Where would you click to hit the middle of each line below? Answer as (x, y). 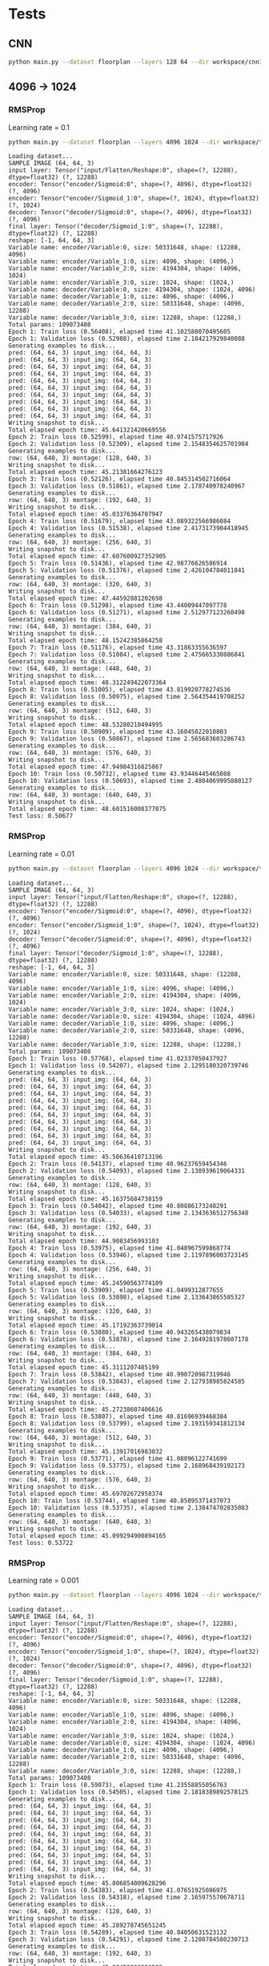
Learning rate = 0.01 (41, 853)
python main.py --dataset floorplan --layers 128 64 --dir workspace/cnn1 (136, 62)
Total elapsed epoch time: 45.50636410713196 (85, 1157)
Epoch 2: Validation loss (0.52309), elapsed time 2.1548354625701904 (128, 444)
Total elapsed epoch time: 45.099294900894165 (87, 1536)
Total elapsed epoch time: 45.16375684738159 (85, 1199)
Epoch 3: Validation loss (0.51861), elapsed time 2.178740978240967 (127, 486)
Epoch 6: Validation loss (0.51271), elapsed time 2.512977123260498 (127, 613)
